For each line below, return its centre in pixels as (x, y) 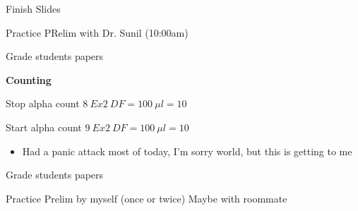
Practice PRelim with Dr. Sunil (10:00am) (97, 32)
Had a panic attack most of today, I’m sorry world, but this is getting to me (187, 151)
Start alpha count (44, 127)
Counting (29, 79)
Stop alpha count (43, 103)
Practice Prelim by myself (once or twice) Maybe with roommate (147, 198)
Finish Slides (33, 8)
